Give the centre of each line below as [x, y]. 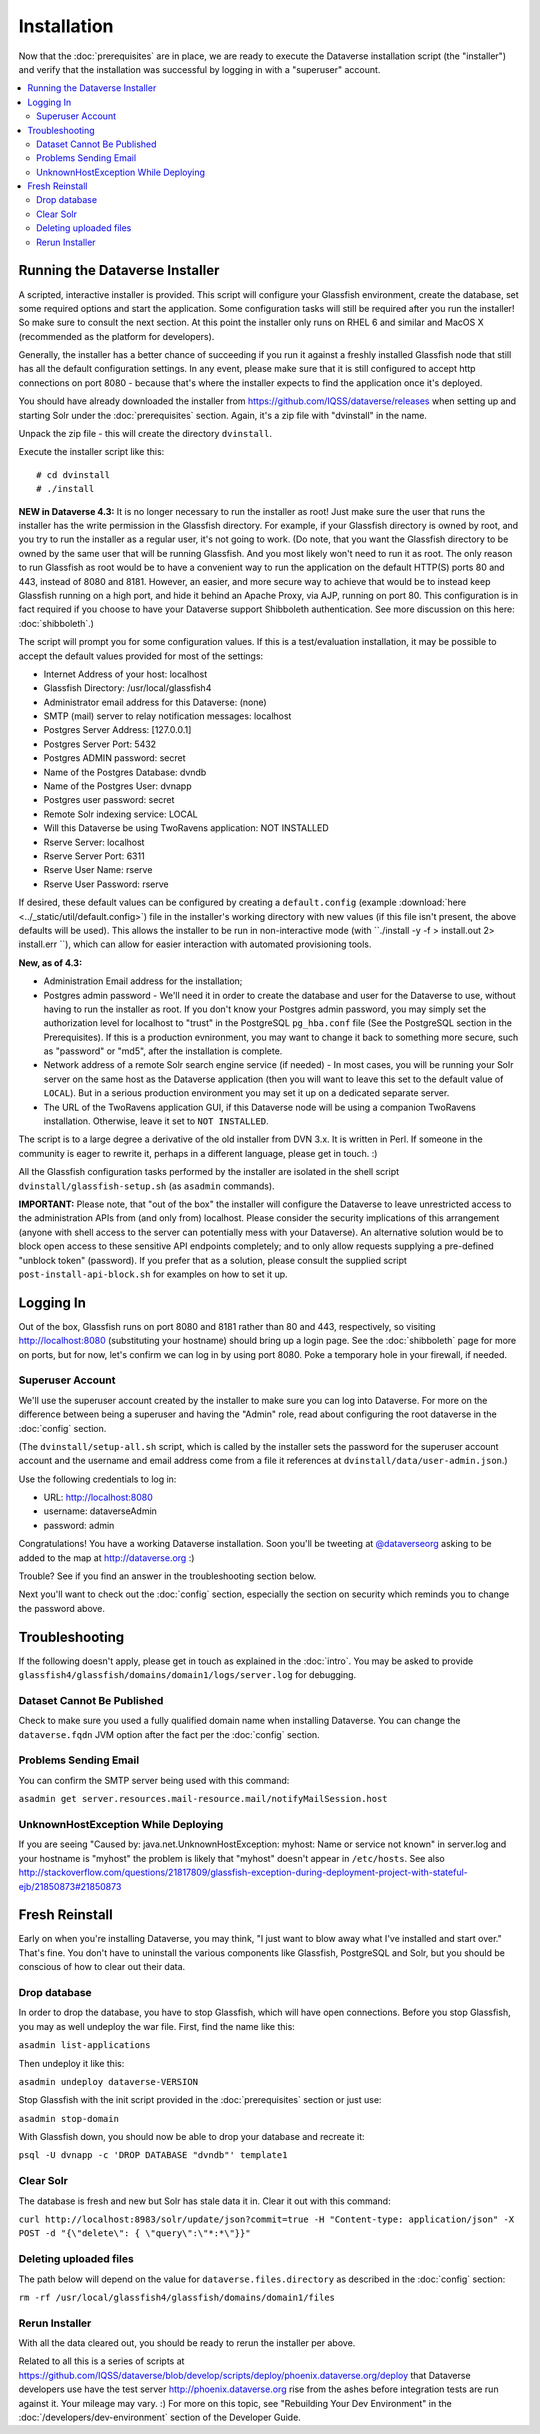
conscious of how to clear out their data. [102, 1967]
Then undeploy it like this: [71, 2063]
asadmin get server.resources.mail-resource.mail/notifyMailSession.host [203, 1799]
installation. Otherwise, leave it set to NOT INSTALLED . [156, 1121]
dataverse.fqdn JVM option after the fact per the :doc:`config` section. [169, 1734]
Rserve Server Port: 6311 [94, 856]
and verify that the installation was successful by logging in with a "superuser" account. [199, 69]
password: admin [79, 1525]
